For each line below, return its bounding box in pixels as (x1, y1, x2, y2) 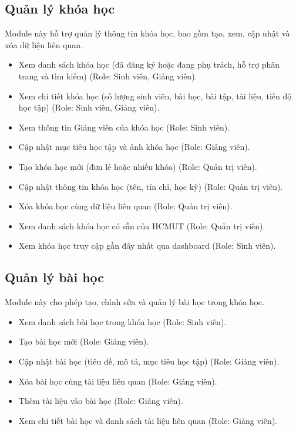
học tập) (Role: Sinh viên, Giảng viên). (18, 101, 160, 113)
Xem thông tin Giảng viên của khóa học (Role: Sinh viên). (18, 121, 230, 133)
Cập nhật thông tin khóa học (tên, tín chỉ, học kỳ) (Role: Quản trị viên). (18, 180, 283, 192)
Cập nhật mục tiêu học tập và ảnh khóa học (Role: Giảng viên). (18, 141, 250, 153)
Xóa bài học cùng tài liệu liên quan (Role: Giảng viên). (18, 375, 217, 387)
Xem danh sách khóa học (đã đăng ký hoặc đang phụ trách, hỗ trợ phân (18, 58, 280, 71)
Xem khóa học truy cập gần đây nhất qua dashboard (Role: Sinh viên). (18, 239, 276, 252)
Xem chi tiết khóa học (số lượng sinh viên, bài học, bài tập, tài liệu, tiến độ (18, 89, 292, 102)
